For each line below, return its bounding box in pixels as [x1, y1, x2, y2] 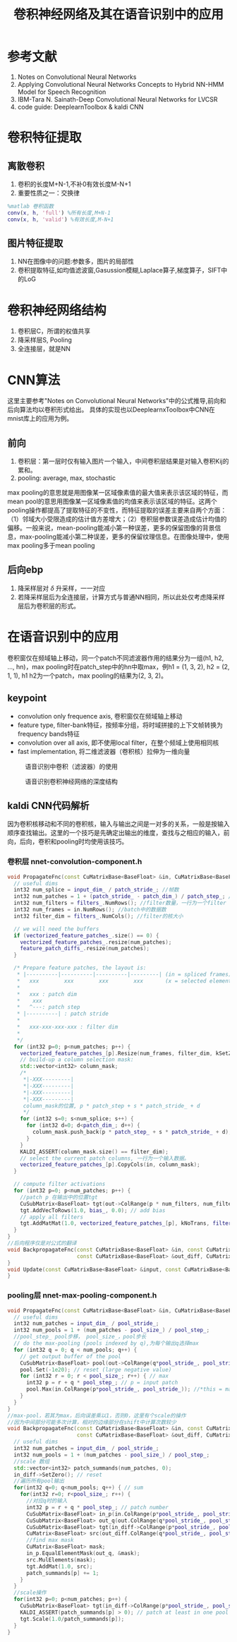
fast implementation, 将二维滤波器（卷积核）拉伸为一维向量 [17, 747, 190, 755]
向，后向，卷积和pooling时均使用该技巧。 [7, 837, 128, 846]
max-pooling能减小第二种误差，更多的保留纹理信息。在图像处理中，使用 [19, 532, 229, 541]
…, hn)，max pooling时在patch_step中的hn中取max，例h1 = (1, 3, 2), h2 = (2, [7, 662, 230, 671]
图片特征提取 [7, 237, 63, 249]
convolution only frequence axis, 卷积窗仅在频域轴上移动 [17, 712, 183, 720]
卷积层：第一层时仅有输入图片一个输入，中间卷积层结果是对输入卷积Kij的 [17, 457, 229, 466]
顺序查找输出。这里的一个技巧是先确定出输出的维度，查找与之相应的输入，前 [7, 829, 230, 837]
